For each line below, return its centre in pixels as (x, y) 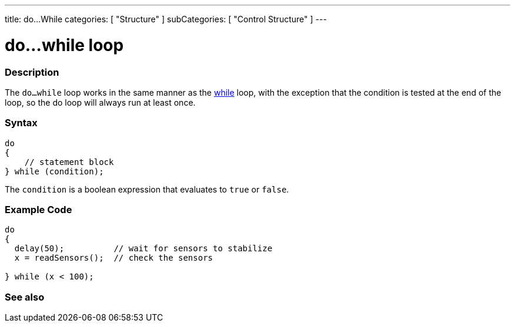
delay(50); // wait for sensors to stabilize (143, 249)
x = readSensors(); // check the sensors (114, 258)
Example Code (39, 210)
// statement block (69, 162)
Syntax (21, 123)
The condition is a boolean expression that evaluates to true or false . (147, 189)
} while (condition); (54, 171)
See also (25, 297)
